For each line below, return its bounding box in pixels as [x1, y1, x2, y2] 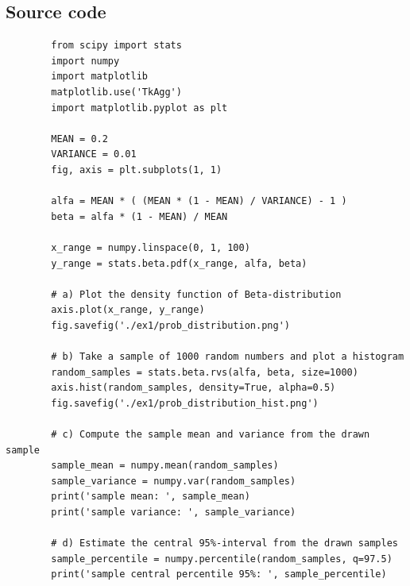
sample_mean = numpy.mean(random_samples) [51, 460, 279, 472]
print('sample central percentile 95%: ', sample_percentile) [51, 569, 387, 580]
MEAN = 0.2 [51, 133, 108, 145]
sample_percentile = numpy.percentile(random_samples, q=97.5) [51, 553, 393, 565]
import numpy [51, 55, 120, 67]
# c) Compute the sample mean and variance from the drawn [51, 429, 370, 441]
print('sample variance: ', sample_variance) [51, 507, 296, 519]
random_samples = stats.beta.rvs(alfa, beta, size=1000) [51, 366, 358, 378]
